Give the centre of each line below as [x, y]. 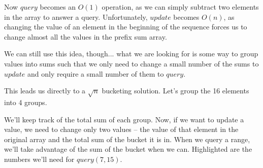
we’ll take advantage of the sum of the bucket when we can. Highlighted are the [128, 149]
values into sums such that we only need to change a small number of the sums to [131, 63]
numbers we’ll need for [39, 159]
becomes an [58, 7]
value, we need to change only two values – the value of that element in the [121, 129]
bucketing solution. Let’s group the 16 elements [175, 91]
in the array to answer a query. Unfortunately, [76, 16]
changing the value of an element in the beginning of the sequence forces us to [126, 27]
